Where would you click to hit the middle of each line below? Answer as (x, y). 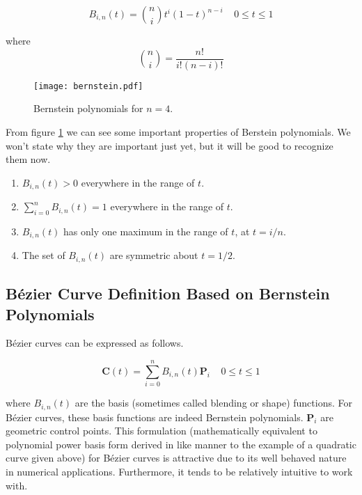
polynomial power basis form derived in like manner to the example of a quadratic (181, 444)
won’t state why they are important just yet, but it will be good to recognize (170, 145)
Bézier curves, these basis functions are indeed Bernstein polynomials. (155, 417)
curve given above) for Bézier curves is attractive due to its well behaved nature (176, 458)
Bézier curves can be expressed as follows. (95, 343)
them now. (28, 159)
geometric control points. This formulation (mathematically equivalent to (162, 431)
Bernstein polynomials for (88, 108)
